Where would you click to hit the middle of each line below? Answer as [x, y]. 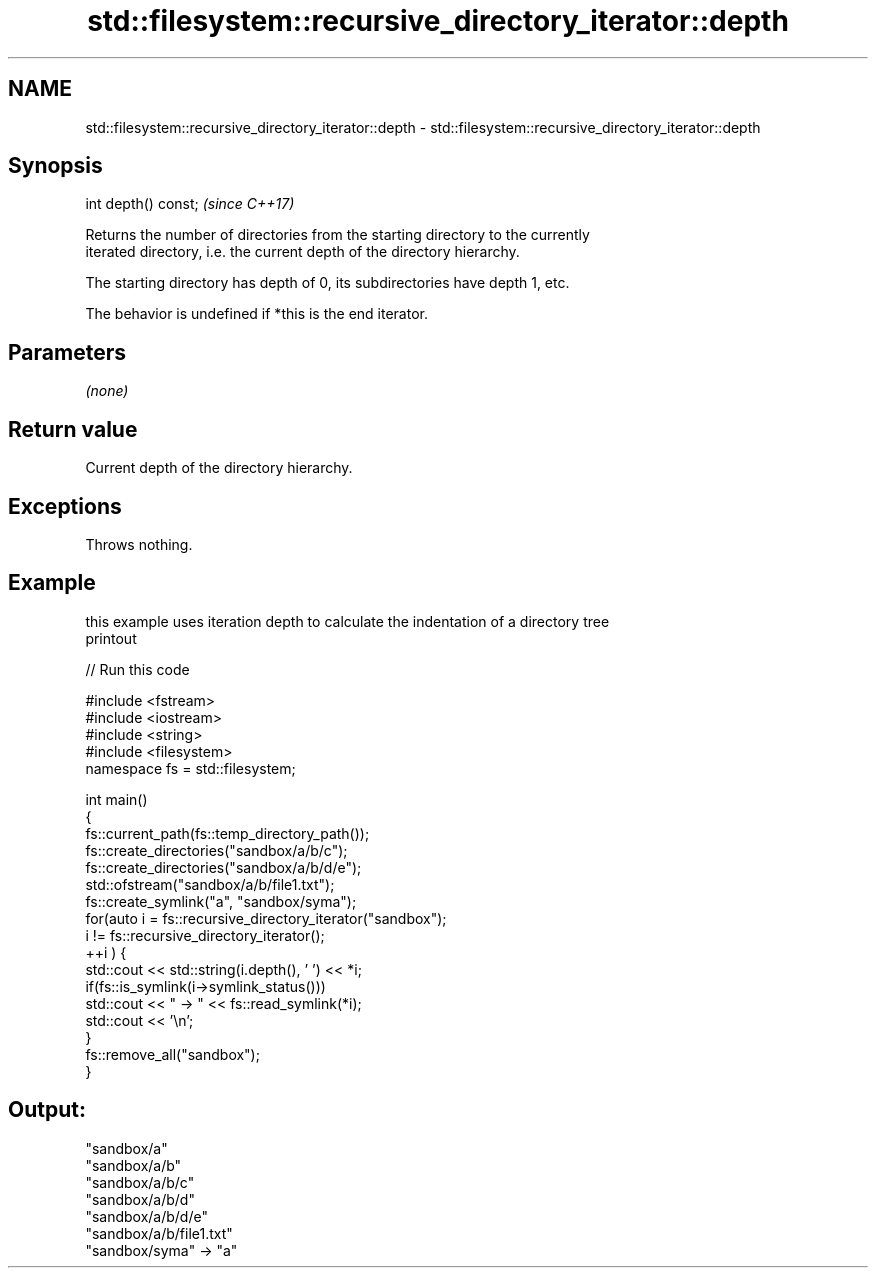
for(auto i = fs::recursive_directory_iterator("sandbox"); [266, 918]
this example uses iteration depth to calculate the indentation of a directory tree [347, 621]
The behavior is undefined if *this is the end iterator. [256, 314]
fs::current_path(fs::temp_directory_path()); [227, 833]
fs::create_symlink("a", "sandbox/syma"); [221, 901]
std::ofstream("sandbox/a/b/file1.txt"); [210, 884]
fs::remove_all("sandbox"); [172, 1054]
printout [111, 638]
